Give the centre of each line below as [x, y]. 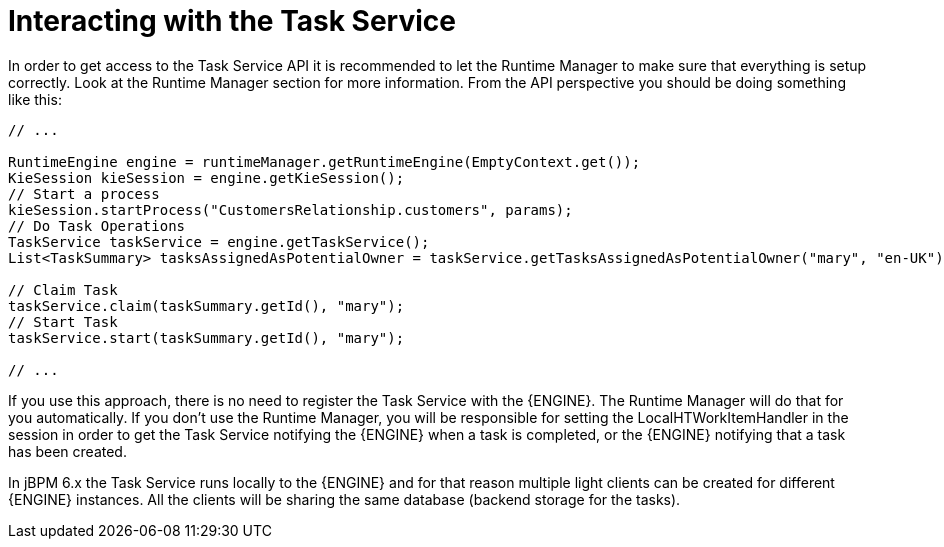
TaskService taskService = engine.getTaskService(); [219, 241]
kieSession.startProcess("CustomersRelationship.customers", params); [290, 209]
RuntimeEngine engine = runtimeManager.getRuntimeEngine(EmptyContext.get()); [324, 161]
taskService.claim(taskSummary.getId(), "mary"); [206, 305]
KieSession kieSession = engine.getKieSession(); [206, 177]
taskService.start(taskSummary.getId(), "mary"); [206, 337]
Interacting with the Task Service [232, 21]
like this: [35, 99]
